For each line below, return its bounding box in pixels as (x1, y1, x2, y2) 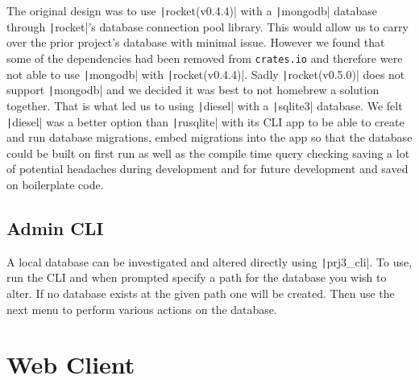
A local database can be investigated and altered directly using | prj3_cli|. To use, (6, 253, 413, 270)
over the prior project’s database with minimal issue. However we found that (6, 34, 385, 51)
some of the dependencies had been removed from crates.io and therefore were (6, 49, 403, 66)
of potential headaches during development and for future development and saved (6, 160, 409, 177)
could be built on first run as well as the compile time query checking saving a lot (6, 144, 410, 161)
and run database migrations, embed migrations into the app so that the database (6, 129, 413, 146)
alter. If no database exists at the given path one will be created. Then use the (6, 285, 395, 302)
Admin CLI (6, 215, 104, 240)
